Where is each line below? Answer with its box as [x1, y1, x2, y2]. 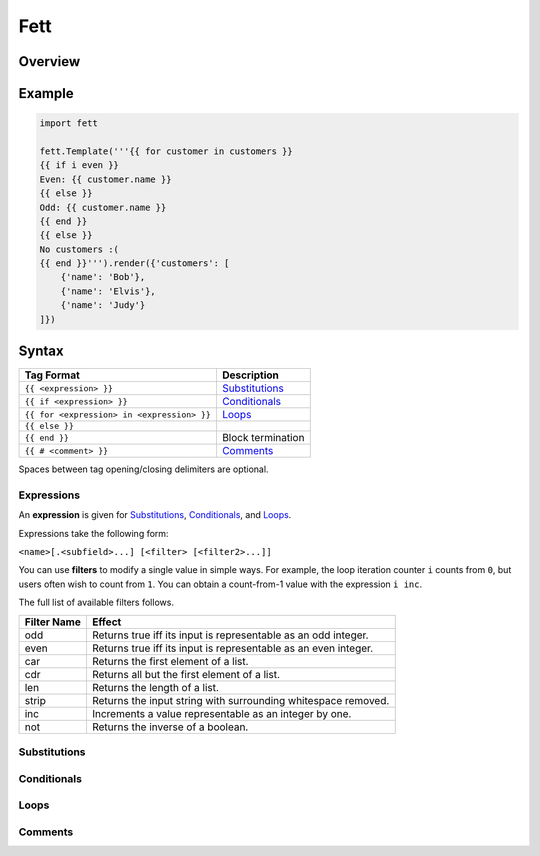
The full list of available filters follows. [18, 596, 175, 609]
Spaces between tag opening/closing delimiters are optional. [18, 463, 269, 475]
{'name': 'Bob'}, [60, 271, 146, 283]
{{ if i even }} [39, 160, 120, 171]
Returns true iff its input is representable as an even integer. [91, 641, 374, 655]
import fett [39, 118, 99, 129]
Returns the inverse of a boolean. [91, 720, 249, 734]
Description [221, 368, 280, 382]
